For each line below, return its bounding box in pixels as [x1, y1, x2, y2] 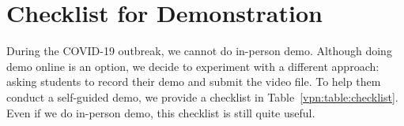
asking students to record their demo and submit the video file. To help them [6, 73, 381, 90]
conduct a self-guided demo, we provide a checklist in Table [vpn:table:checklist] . [6, 88, 398, 105]
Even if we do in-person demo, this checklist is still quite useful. [6, 104, 315, 120]
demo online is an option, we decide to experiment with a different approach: [6, 57, 379, 74]
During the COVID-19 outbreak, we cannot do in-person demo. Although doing [6, 43, 392, 59]
